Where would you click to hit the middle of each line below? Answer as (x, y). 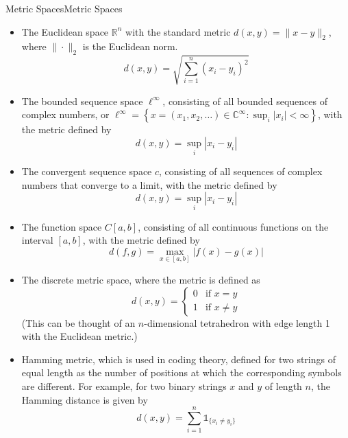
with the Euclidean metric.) (79, 336)
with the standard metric (178, 31)
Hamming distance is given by (85, 399)
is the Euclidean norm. (130, 46)
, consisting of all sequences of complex (241, 171)
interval (37, 240)
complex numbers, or (65, 114)
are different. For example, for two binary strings (124, 385)
